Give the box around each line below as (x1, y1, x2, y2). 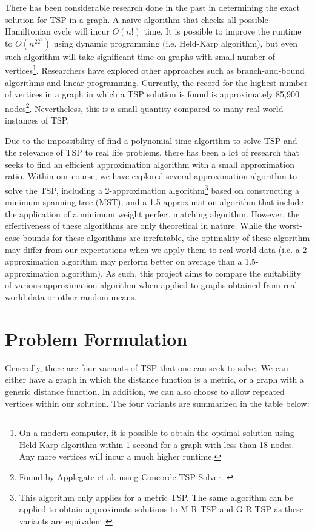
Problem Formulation (5, 326, 188, 351)
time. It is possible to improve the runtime (144, 25, 302, 38)
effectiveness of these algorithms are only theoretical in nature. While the (5, 219, 277, 232)
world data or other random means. (5, 291, 137, 303)
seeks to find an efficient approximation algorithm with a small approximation (5, 157, 294, 170)
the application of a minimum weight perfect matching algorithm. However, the (5, 207, 300, 220)
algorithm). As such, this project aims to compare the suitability (61, 266, 302, 279)
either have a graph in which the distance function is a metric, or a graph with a (5, 373, 304, 386)
